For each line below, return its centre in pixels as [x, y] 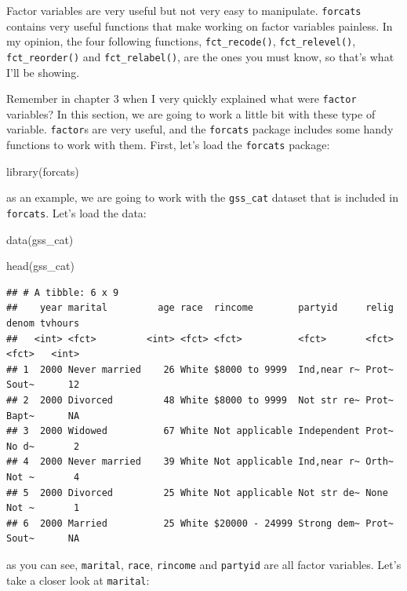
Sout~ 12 [43, 385]
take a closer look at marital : [78, 580]
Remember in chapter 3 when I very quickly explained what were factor [182, 98]
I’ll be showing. [43, 72]
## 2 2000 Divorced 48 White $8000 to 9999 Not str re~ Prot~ [200, 400]
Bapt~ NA [43, 416]
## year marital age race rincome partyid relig [200, 308]
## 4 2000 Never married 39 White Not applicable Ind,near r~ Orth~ [200, 462]
